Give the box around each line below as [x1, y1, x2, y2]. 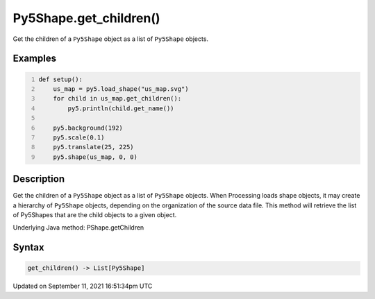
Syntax [12, 241, 44, 253]
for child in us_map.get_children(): [53, 94, 182, 103]
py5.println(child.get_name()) [67, 104, 174, 112]
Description [12, 173, 65, 185]
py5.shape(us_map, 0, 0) [53, 153, 138, 161]
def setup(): [38, 75, 83, 83]
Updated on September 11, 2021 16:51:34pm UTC [12, 282, 153, 291]
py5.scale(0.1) [53, 133, 105, 142]
